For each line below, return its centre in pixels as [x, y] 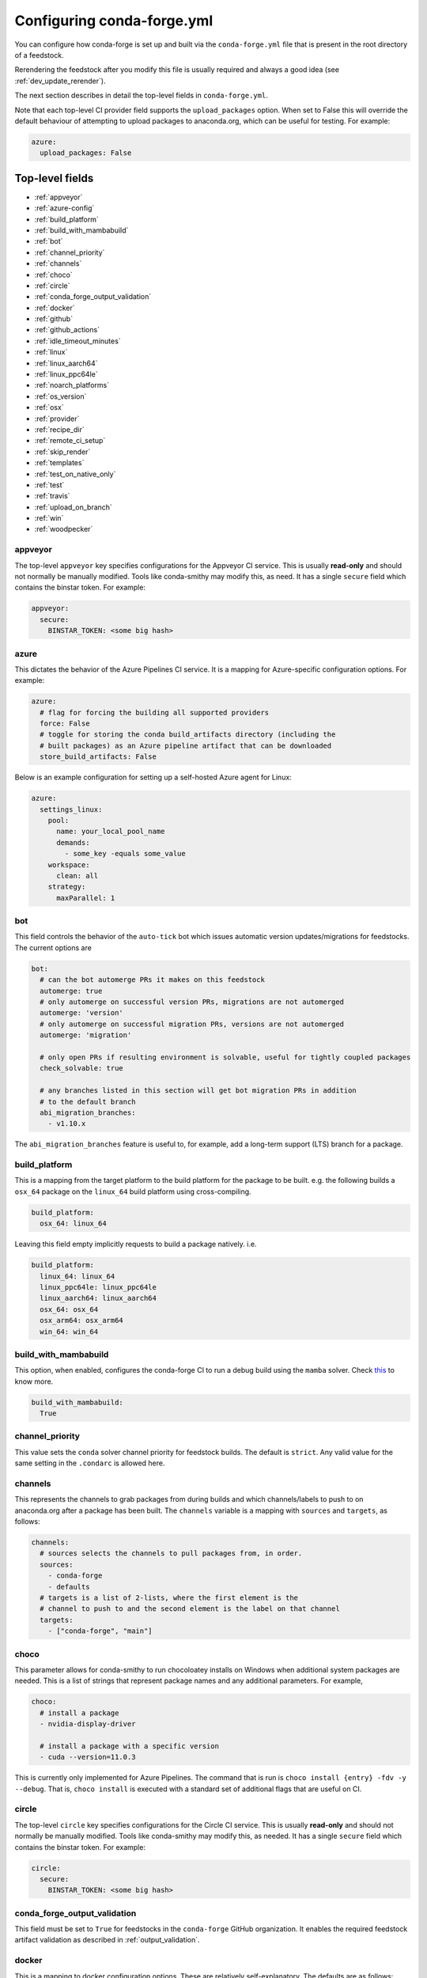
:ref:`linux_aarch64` [66, 363]
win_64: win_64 [69, 1332]
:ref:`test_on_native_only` [75, 474]
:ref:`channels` [58, 263]
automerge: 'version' [82, 1013]
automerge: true [71, 991]
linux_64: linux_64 [77, 1276]
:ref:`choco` [53, 275]
